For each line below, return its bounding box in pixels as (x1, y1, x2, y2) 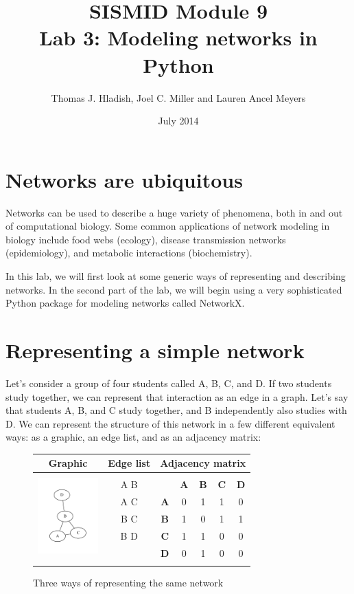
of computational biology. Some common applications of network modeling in (5, 219, 330, 233)
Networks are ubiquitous (5, 165, 243, 193)
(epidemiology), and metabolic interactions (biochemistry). (5, 245, 252, 260)
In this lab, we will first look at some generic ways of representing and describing (5, 269, 346, 283)
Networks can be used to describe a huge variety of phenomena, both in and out (5, 205, 343, 219)
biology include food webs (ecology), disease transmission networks (5, 232, 286, 246)
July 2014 (158, 113, 199, 128)
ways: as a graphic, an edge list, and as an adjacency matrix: (5, 430, 261, 444)
